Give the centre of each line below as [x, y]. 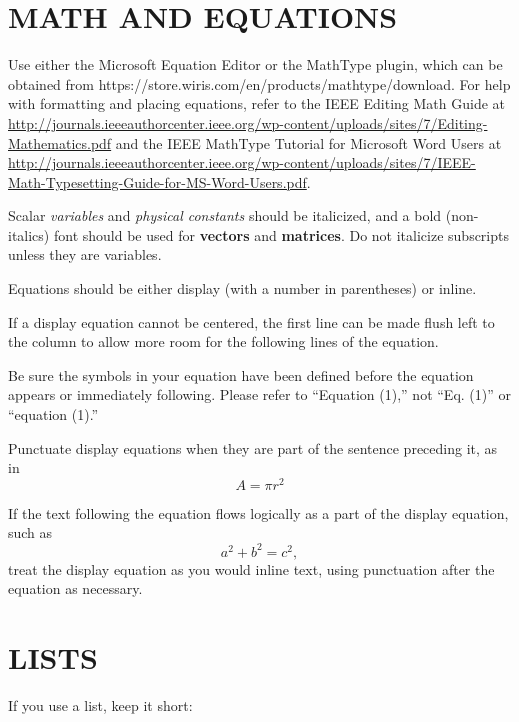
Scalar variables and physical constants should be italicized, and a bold [225, 215]
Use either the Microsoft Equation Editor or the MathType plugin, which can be [255, 64]
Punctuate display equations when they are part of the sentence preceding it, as [253, 447]
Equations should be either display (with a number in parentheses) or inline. [242, 288]
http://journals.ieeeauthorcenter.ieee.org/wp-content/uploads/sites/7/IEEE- [242, 162]
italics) [29, 234]
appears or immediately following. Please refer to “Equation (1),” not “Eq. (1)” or [260, 394]
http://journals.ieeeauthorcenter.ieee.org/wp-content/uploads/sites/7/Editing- [248, 122]
